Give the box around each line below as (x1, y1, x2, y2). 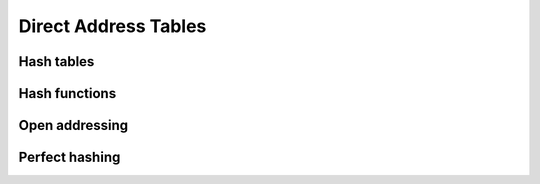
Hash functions (18, 85, 117, 102)
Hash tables (18, 53, 95, 70)
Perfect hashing (18, 149, 121, 166)
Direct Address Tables (18, 15, 207, 37)
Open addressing (18, 117, 129, 134)
